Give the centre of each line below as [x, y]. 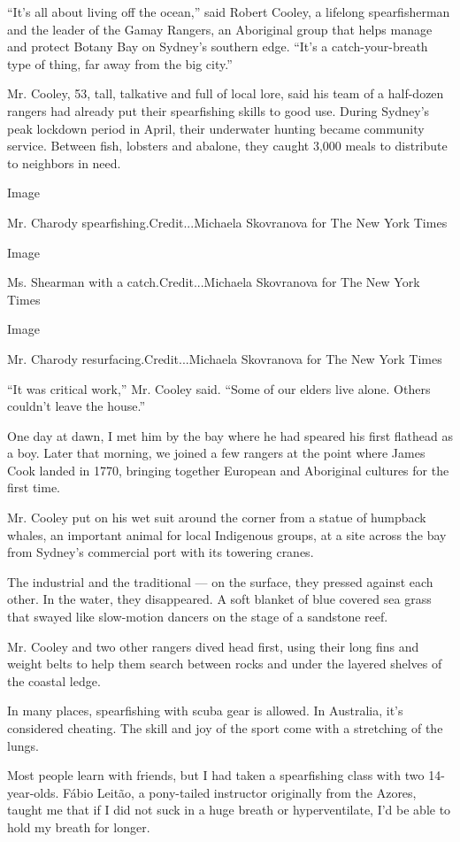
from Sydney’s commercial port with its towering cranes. [161, 552]
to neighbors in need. [64, 162]
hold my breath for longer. [79, 827]
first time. [34, 487]
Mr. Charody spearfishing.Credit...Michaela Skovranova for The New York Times [227, 222]
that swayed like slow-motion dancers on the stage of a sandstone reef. [198, 617]
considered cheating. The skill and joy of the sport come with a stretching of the [225, 728]
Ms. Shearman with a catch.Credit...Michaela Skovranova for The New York [214, 282]
